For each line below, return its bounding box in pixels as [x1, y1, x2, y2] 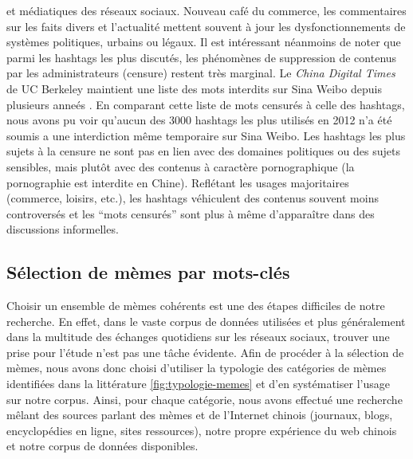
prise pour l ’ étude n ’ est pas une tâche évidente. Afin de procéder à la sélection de [6, 343, 404, 360]
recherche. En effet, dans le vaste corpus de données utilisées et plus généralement [6, 312, 406, 329]
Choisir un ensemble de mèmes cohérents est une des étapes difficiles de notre [6, 297, 385, 314]
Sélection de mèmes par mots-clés [6, 260, 290, 284]
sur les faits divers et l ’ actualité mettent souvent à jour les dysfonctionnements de [6, 18, 406, 34]
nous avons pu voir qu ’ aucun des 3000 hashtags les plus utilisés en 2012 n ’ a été [6, 112, 392, 128]
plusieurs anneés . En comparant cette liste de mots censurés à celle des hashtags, [6, 96, 405, 112]
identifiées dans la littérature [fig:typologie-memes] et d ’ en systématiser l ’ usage [6, 375, 390, 392]
